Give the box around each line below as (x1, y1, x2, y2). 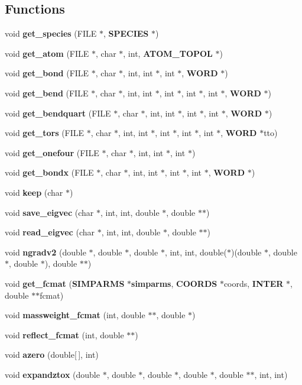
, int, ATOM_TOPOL (123, 47, 213, 59)
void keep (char (5, 186, 63, 198)
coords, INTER (223, 277, 284, 289)
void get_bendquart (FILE (5, 106, 111, 119)
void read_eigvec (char (5, 226, 95, 238)
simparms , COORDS (131, 277, 217, 289)
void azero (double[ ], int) (5, 348, 99, 361)
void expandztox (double (5, 368, 100, 380)
